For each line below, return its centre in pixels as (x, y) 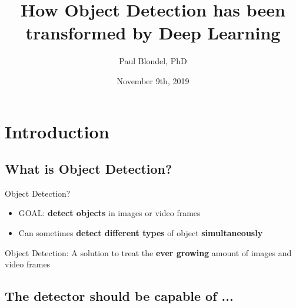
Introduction (57, 131)
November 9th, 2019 (153, 80)
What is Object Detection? (89, 169)
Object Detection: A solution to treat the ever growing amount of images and (148, 252)
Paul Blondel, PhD (153, 61)
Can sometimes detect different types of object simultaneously (141, 233)
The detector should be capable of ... (119, 296)
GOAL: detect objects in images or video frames (109, 213)
